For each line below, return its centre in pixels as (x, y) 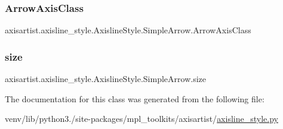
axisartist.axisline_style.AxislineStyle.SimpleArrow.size (105, 79)
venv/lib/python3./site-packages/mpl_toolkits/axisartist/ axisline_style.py (141, 119)
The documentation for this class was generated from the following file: (135, 98)
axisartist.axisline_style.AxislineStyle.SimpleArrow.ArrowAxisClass (128, 30)
